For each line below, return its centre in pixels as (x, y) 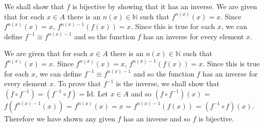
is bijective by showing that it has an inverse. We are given (165, 6)
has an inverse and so (157, 118)
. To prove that (77, 83)
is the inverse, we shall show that (168, 83)
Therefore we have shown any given (60, 118)
